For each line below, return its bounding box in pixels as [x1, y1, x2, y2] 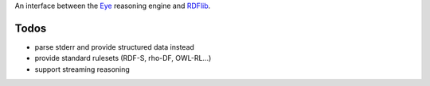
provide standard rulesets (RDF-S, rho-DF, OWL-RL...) [34, 54, 212, 63]
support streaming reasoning [34, 64, 131, 74]
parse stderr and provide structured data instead [34, 42, 195, 51]
